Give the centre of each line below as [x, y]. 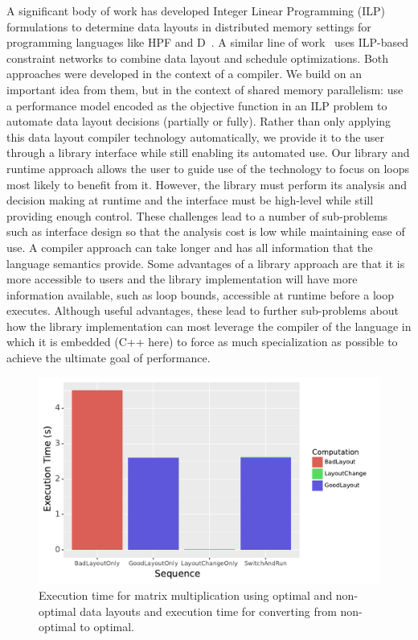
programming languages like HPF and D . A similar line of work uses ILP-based [208, 42]
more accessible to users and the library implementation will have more [182, 279]
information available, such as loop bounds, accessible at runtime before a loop [200, 294]
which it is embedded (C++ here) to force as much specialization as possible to [202, 342]
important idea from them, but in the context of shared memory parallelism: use [205, 89]
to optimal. [107, 627]
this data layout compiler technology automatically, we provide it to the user [196, 136]
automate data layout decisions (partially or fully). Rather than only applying [199, 121]
